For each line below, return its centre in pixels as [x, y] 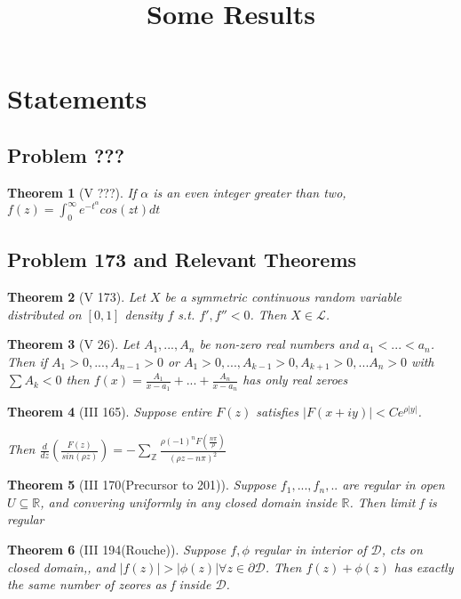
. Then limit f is [393, 502]
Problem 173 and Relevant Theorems [182, 259]
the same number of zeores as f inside [109, 584]
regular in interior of [310, 550]
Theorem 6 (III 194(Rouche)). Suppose [117, 550]
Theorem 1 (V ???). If [72, 192]
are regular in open [393, 485]
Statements [77, 98]
